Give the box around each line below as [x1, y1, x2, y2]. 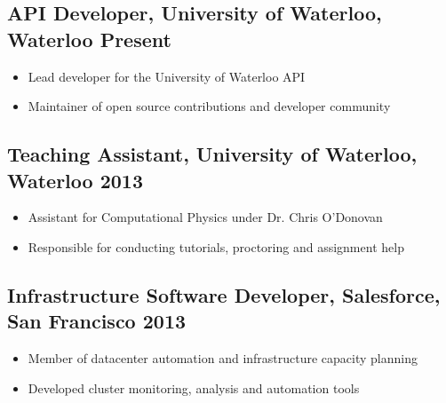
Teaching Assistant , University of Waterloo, [7, 140, 418, 168]
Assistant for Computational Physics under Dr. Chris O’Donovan [28, 208, 383, 226]
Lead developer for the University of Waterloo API [28, 67, 306, 85]
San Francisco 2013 [7, 307, 187, 335]
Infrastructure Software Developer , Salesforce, [7, 281, 441, 308]
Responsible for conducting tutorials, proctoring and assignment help [28, 237, 404, 256]
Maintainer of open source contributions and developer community [28, 97, 391, 115]
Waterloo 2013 [7, 166, 143, 194]
